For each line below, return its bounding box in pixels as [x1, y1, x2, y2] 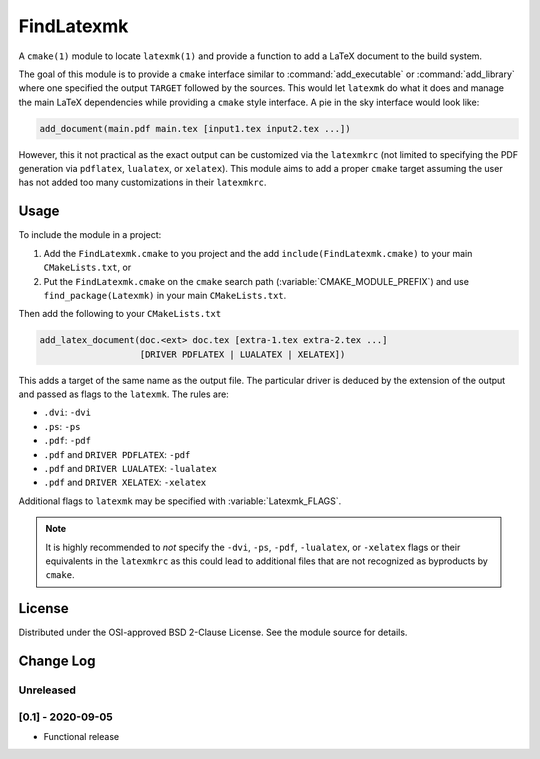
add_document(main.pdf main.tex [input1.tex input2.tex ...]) [39, 123, 351, 134]
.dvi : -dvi [43, 406, 92, 419]
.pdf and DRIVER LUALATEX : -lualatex [43, 463, 217, 475]
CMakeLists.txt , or [43, 261, 132, 274]
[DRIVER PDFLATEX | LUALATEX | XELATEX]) [139, 348, 346, 360]
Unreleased [18, 683, 77, 697]
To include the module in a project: [18, 229, 162, 241]
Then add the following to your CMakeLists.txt [18, 308, 222, 320]
